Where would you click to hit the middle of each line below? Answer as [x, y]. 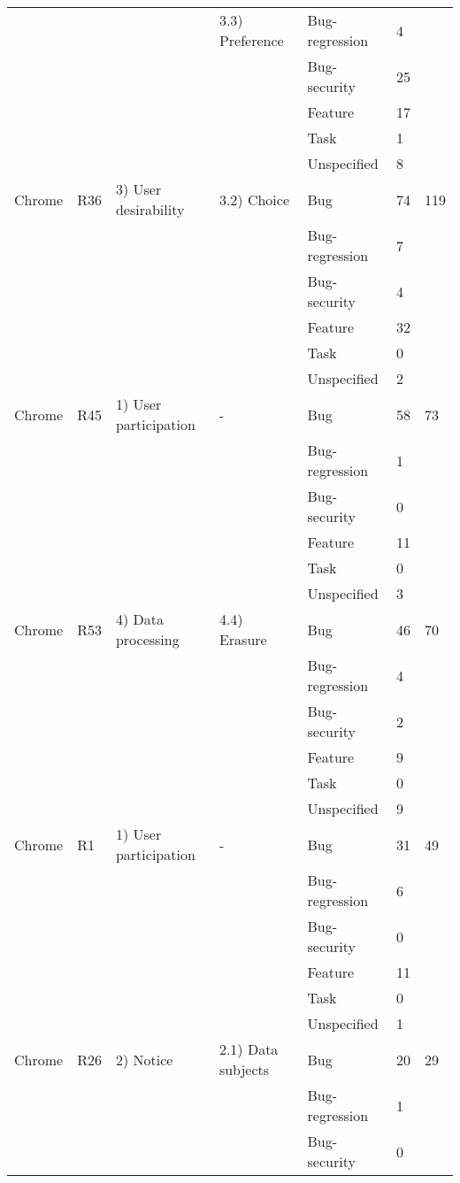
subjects [244, 1069]
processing [147, 639]
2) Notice [144, 1059]
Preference [251, 40]
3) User [138, 189]
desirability [150, 209]
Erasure [243, 639]
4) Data [139, 619]
